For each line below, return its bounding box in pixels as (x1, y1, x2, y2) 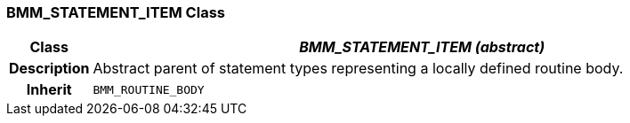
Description (9, 59, 90, 78)
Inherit (26, 81, 72, 99)
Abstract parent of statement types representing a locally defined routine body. (93, 59, 624, 78)
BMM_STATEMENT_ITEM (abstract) (299, 38, 545, 57)
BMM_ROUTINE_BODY (93, 82, 205, 96)
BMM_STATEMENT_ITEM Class (6, 4, 225, 21)
